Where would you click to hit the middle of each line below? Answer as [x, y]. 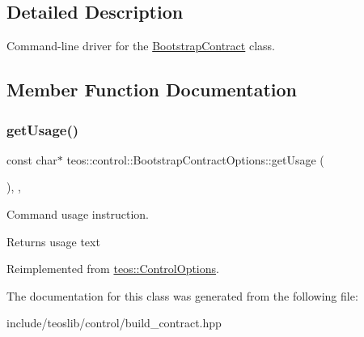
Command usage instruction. [78, 213]
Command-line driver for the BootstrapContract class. [141, 46]
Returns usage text [53, 241]
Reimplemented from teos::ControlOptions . [113, 269]
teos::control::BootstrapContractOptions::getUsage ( [195, 159]
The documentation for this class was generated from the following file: [182, 295]
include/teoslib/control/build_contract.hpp [114, 323]
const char [32, 159]
